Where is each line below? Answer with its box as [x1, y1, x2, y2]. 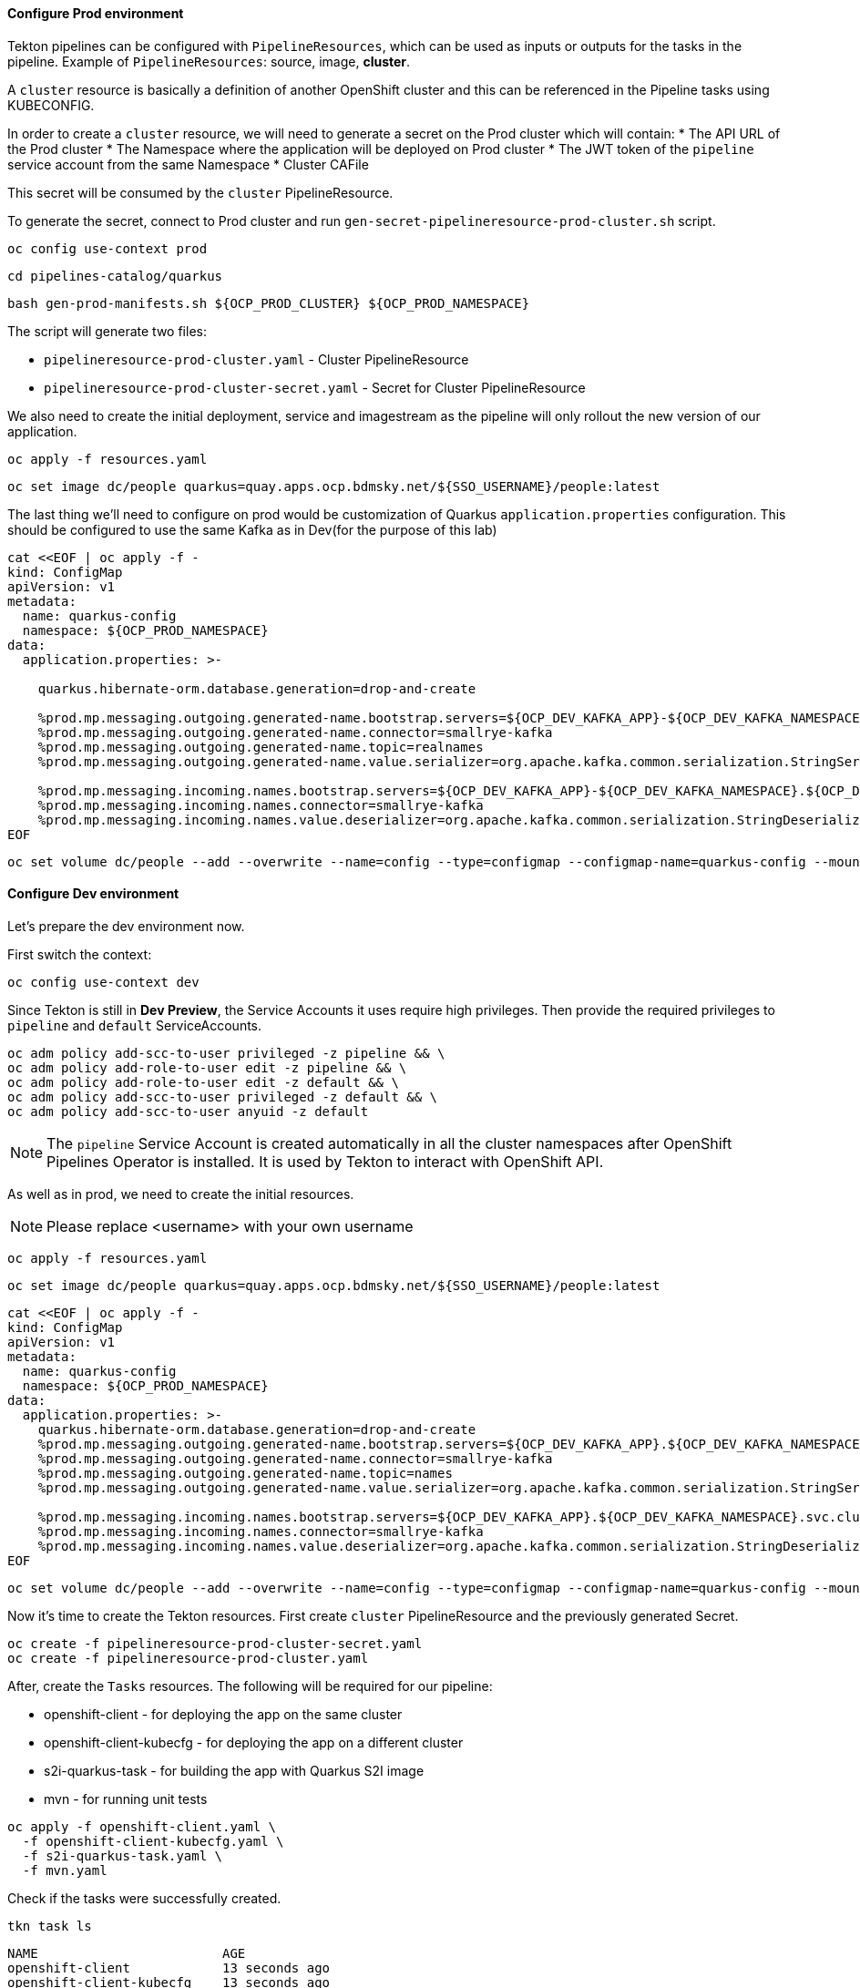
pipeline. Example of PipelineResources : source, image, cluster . [7, 53, 411, 69]
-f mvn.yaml [22, 1862, 107, 1878]
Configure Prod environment [7, 5, 184, 21]
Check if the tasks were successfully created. [7, 1890, 282, 1906]
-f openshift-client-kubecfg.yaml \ [22, 1833, 284, 1849]
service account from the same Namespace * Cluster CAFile [7, 156, 369, 172]
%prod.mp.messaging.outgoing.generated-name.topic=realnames [37, 739, 484, 754]
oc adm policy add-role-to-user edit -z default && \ [7, 1074, 399, 1090]
